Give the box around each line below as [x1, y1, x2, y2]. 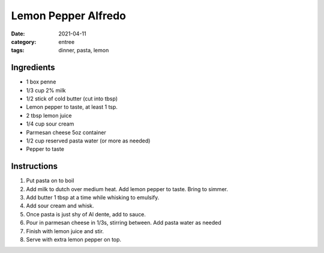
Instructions [11, 161, 58, 171]
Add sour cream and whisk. [26, 202, 94, 210]
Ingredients [11, 62, 55, 73]
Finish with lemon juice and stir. [26, 227, 104, 234]
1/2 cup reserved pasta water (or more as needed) [26, 137, 151, 144]
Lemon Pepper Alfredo [11, 9, 126, 22]
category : [11, 38, 37, 45]
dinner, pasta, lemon [58, 47, 109, 54]
